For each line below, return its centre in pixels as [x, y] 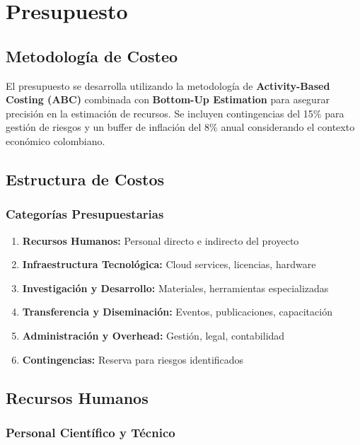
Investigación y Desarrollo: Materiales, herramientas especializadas [175, 288]
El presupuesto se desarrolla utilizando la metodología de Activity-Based [168, 85]
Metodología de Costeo [92, 56]
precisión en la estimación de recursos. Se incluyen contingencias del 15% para [175, 113]
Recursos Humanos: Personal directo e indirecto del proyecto [161, 240]
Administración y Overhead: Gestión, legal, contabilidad [153, 335]
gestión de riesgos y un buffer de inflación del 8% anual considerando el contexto [180, 127]
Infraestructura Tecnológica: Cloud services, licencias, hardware [169, 264]
